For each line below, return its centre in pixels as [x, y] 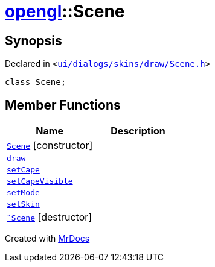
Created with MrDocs [47, 239]
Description [138, 131]
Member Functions [63, 105]
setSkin [23, 204]
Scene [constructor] [50, 146]
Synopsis [34, 40]
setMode [23, 193]
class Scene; [36, 82]
